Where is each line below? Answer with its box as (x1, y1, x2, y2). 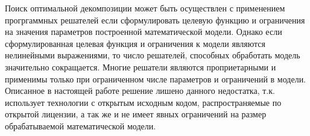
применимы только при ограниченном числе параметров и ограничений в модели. (5, 72, 306, 85)
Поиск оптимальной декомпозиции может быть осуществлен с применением (5, 2, 285, 14)
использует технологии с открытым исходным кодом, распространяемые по (5, 96, 282, 108)
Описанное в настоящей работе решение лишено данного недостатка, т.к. (5, 84, 275, 97)
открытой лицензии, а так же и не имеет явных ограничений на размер (5, 108, 267, 120)
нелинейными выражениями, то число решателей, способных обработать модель (5, 49, 300, 61)
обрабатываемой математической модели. (5, 119, 156, 132)
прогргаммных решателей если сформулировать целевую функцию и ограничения (5, 13, 305, 26)
